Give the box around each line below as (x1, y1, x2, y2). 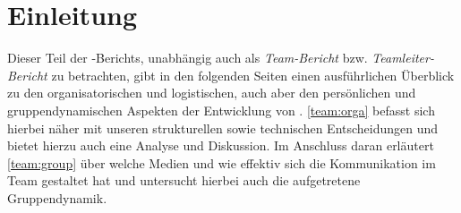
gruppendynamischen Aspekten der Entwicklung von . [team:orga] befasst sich (7, 100, 435, 119)
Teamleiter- (371, 48, 434, 67)
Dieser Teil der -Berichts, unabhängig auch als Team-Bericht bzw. (7, 48, 368, 67)
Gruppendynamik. (7, 188, 107, 207)
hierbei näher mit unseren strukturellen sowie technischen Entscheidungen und (7, 118, 439, 137)
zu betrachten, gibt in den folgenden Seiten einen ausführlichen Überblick (51, 65, 455, 84)
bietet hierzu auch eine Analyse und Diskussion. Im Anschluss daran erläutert (7, 136, 434, 155)
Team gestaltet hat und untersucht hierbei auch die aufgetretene (7, 171, 361, 190)
